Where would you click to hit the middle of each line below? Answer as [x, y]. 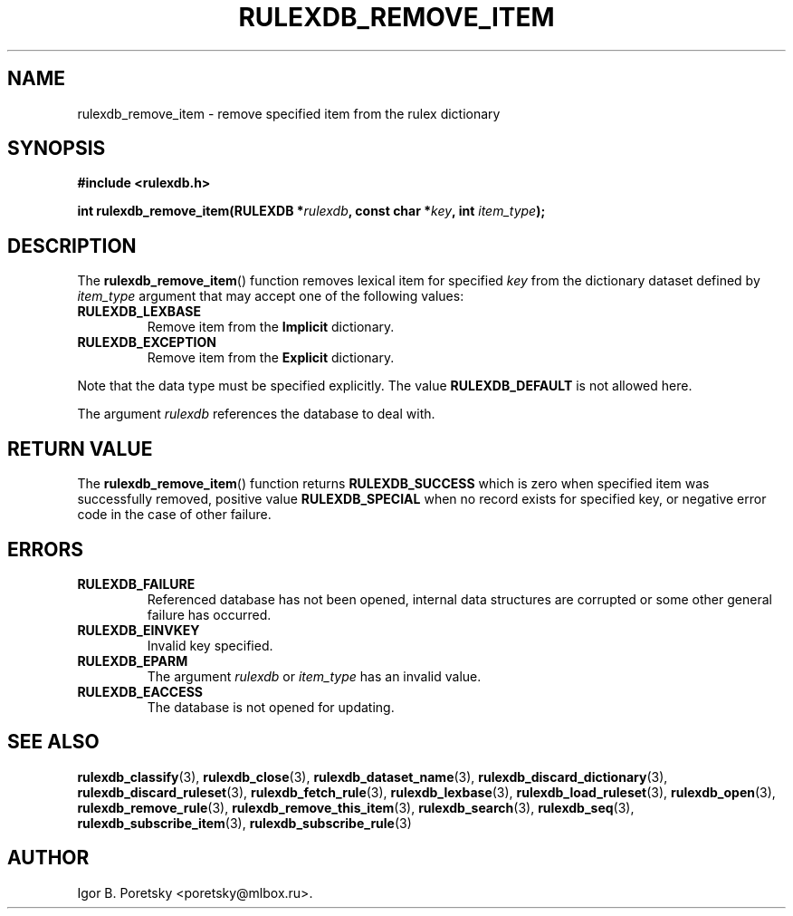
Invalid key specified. [210, 645]
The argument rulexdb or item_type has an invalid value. [314, 676]
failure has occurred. [209, 614]
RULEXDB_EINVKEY [139, 630]
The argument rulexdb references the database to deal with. [256, 414]
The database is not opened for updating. [271, 707]
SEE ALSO [53, 742]
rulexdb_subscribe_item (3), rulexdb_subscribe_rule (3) [244, 823]
